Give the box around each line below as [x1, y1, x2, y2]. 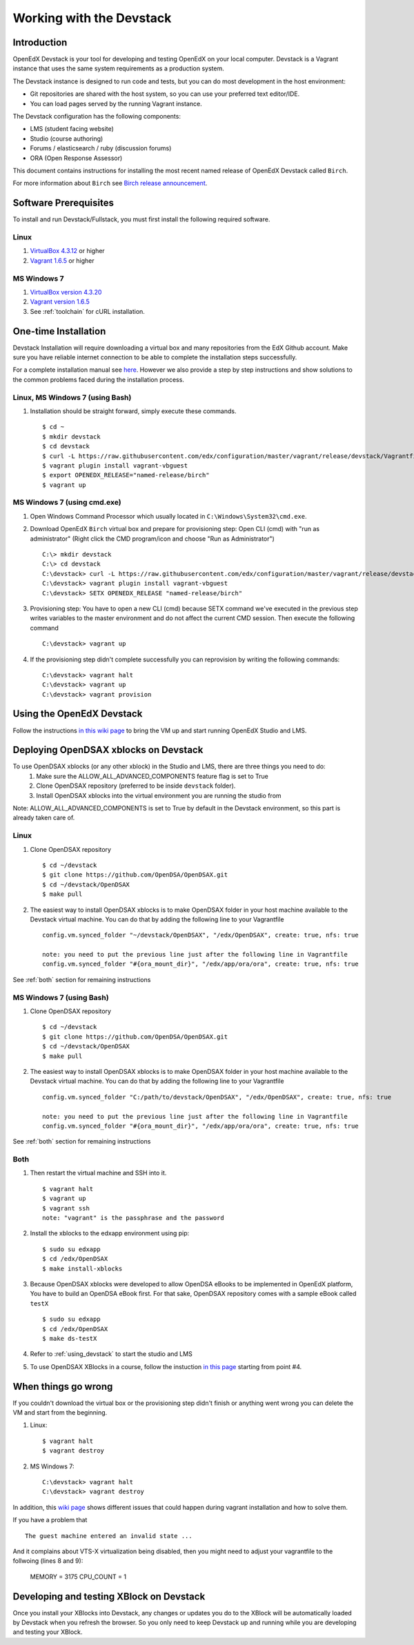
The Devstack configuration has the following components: [12, 112, 181, 121]
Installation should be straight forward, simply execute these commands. [30, 407, 237, 415]
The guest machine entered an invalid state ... [25, 1532, 193, 1539]
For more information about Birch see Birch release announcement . [12, 179, 208, 188]
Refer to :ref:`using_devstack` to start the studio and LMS [30, 1350, 193, 1358]
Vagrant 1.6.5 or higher [30, 256, 95, 265]
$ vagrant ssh [42, 1204, 90, 1212]
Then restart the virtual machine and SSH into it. [30, 1169, 167, 1177]
